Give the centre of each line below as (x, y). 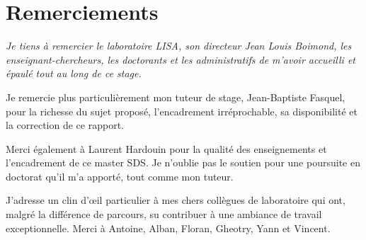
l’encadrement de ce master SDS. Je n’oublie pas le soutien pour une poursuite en (183, 162)
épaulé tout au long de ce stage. (74, 73)
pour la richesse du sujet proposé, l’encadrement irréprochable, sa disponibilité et (182, 111)
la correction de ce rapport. (65, 125)
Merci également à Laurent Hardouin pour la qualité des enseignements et (166, 148)
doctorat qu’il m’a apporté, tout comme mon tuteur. (120, 176)
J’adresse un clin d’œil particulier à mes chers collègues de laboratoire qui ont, (176, 200)
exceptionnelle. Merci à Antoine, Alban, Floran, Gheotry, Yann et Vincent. (168, 228)
